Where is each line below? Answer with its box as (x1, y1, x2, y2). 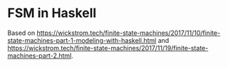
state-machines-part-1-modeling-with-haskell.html (7, 36, 157, 44)
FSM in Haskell (7, 5, 97, 21)
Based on (7, 29, 36, 37)
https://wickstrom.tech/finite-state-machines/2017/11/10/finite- (36, 29, 221, 37)
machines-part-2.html (7, 51, 72, 60)
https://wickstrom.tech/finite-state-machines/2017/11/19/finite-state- (7, 43, 209, 52)
